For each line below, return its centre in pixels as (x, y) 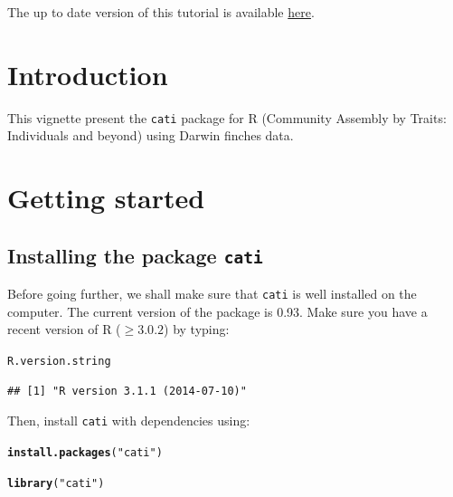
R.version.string (59, 361)
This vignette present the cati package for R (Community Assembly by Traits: (227, 117)
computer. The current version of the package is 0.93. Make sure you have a (217, 311)
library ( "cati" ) (56, 483)
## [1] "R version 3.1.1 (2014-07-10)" (127, 391)
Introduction (88, 74)
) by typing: (197, 329)
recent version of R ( (64, 329)
